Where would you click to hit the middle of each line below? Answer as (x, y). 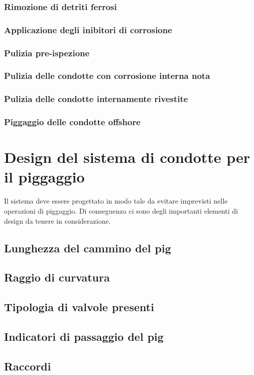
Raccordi (28, 366)
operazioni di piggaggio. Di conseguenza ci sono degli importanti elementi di (121, 210)
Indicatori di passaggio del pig (84, 336)
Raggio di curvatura (57, 277)
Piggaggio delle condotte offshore (72, 122)
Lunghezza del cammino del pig (88, 248)
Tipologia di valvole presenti (79, 307)
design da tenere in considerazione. (57, 220)
